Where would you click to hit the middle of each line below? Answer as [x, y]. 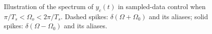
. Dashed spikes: [84, 16]
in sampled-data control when [162, 6]
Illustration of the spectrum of [49, 6]
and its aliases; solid [178, 16]
